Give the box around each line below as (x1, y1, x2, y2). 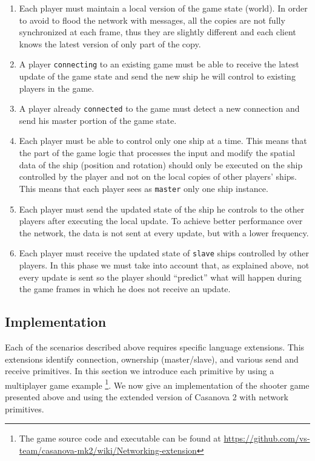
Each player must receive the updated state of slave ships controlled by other (19, 247, 310, 259)
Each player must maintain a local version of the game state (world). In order (19, 2, 308, 14)
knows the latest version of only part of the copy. (19, 37, 201, 50)
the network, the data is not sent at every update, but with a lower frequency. (19, 226, 309, 239)
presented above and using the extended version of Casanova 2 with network (5, 390, 288, 403)
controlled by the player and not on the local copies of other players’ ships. (19, 170, 297, 183)
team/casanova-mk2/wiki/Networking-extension (19, 443, 197, 456)
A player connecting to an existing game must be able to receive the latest (19, 58, 299, 70)
